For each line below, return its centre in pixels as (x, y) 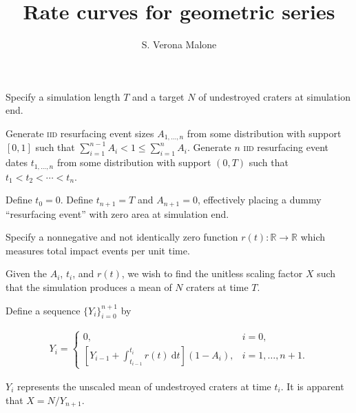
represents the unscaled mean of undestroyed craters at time (144, 386)
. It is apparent (312, 386)
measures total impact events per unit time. (98, 250)
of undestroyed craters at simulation (274, 96)
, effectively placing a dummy (259, 200)
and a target (158, 96)
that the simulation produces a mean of (89, 287)
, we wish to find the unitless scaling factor (212, 273)
